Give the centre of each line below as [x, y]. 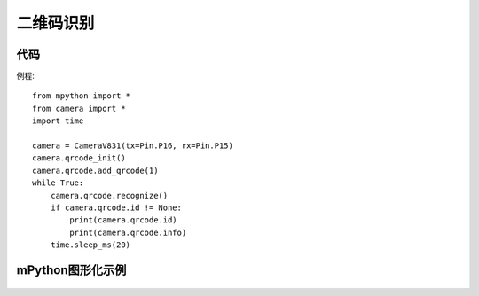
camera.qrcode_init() [79, 158]
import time [58, 121]
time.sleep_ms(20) [90, 245]
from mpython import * [82, 96]
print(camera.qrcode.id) [123, 220]
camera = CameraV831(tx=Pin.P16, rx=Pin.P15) [133, 146]
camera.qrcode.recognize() [109, 195]
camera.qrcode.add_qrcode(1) [95, 170]
